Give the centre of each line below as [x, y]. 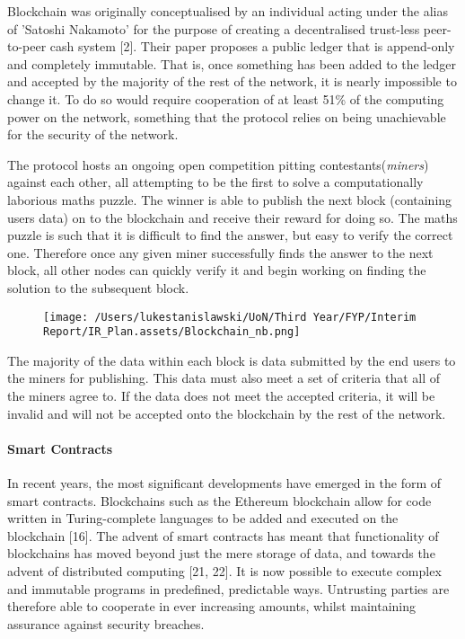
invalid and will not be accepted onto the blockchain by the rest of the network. [227, 413]
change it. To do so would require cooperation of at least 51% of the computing [226, 98]
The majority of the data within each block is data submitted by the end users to [232, 360]
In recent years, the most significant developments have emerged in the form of [224, 482]
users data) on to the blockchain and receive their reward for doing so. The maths [232, 217]
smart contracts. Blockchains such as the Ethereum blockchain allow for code [219, 500]
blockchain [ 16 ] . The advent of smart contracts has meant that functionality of [223, 535]
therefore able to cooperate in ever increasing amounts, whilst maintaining [212, 606]
